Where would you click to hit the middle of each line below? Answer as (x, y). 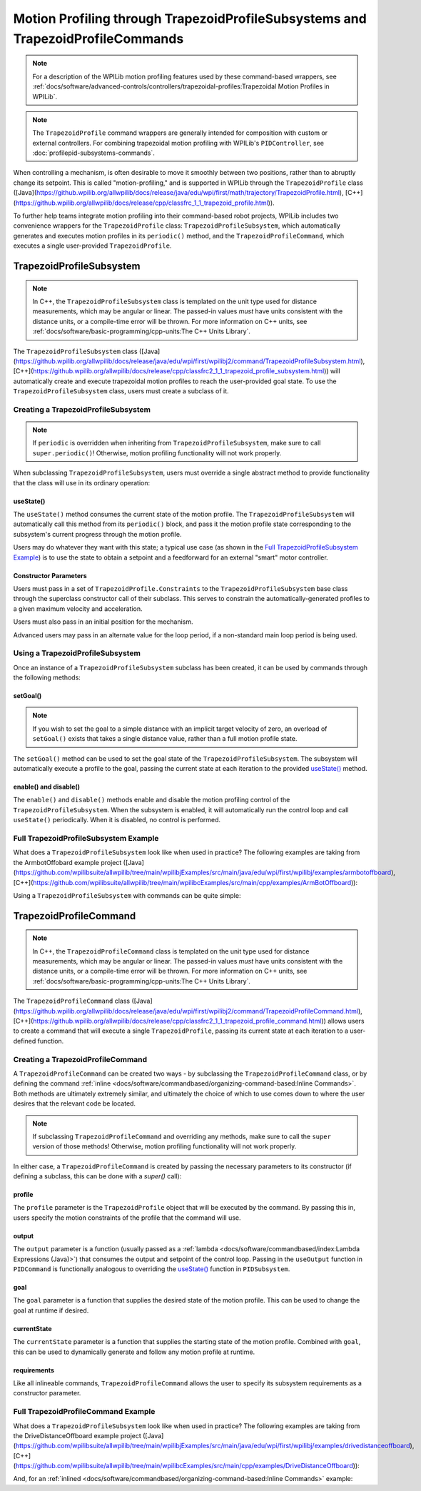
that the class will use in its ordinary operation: (82, 482)
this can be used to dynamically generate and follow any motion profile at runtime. (134, 1352)
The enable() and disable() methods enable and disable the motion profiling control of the (152, 800)
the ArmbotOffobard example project (67, 862)
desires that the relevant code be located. (74, 1103)
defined (25, 1041)
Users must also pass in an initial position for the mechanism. (103, 622)
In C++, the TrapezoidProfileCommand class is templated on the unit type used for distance (171, 951)
